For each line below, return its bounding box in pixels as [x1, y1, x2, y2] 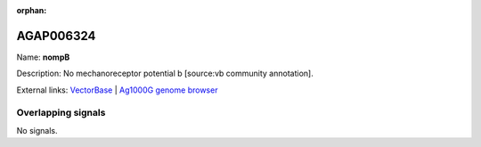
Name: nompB [16, 52, 70, 62]
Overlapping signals [16, 107, 106, 119]
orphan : [16, 5, 47, 15]
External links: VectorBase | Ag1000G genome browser [16, 85, 218, 95]
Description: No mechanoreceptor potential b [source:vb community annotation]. [16, 68, 314, 79]
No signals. [16, 125, 58, 135]
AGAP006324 [16, 28, 96, 44]
